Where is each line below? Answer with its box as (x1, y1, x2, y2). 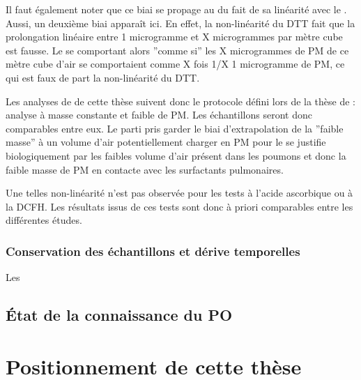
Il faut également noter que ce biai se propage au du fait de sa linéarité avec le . (6, 2, 347, 16)
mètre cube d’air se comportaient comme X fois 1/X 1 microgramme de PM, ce (6, 56, 345, 71)
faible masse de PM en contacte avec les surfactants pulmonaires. (6, 162, 284, 176)
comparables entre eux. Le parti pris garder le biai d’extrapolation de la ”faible (6, 121, 344, 135)
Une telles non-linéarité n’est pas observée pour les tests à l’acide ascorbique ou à (6, 185, 353, 200)
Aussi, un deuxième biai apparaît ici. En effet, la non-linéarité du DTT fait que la (6, 15, 355, 30)
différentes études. (6, 213, 82, 227)
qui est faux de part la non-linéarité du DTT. (6, 70, 200, 84)
